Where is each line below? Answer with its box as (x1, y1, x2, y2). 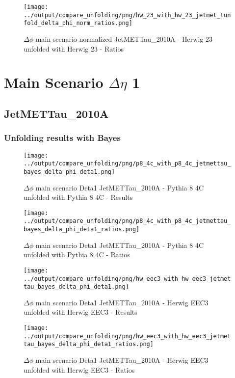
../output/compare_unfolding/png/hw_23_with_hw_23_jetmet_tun (24, 11, 231, 19)
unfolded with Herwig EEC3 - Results (24, 307, 137, 317)
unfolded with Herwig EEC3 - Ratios (24, 364, 135, 375)
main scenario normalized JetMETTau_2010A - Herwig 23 (35, 33, 212, 44)
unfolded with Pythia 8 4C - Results (24, 192, 133, 202)
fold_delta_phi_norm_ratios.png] (24, 20, 132, 27)
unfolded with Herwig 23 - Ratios (24, 43, 124, 54)
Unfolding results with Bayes (4, 132, 121, 144)
